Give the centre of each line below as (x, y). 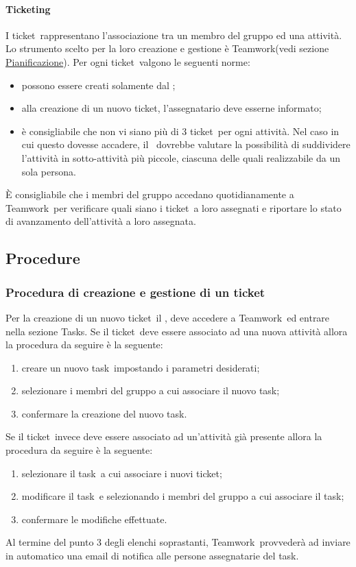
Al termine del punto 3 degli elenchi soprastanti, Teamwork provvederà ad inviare (178, 542)
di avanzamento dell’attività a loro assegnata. (101, 221)
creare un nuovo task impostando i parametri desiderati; (141, 367)
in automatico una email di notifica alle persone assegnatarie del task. (152, 556)
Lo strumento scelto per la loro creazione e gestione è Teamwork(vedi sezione (167, 48)
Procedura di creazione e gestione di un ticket (135, 292)
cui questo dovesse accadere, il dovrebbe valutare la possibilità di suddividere (186, 144)
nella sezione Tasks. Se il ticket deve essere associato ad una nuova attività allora (177, 331)
